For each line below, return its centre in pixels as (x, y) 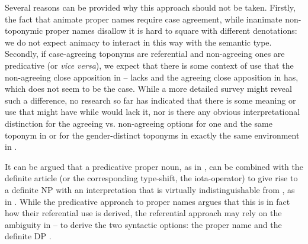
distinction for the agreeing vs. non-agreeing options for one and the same (139, 123)
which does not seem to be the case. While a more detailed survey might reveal (148, 89)
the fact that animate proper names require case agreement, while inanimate (144, 19)
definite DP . (28, 236)
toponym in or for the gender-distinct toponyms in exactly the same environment (152, 135)
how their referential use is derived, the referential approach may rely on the (143, 213)
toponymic (24, 30)
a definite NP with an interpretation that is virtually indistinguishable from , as (150, 189)
